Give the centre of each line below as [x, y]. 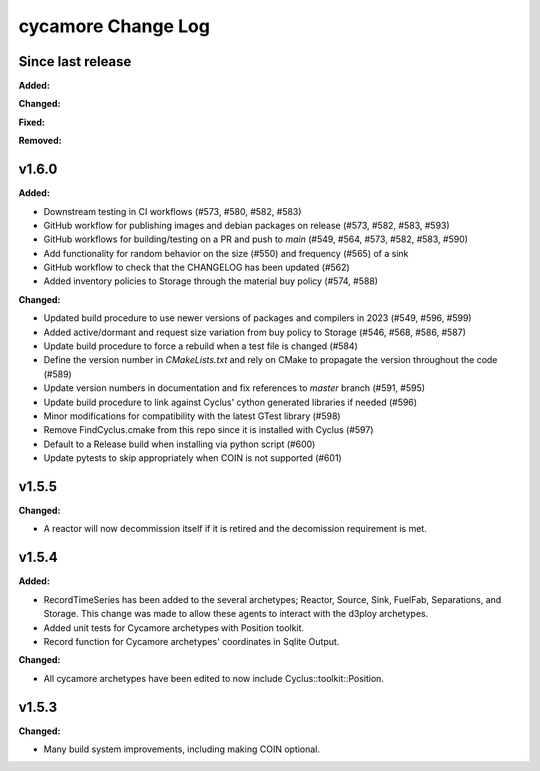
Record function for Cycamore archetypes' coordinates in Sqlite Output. [191, 641]
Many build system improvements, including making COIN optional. [181, 749]
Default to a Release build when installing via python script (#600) [179, 444]
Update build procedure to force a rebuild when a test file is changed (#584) [201, 346]
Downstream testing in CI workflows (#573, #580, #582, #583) [172, 211]
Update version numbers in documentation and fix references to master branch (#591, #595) [234, 388]
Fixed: [31, 122]
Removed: [40, 141]
